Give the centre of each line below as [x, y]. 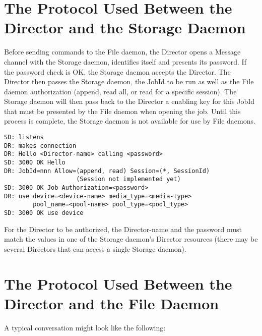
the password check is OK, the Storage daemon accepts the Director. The [117, 71]
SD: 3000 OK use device [44, 213]
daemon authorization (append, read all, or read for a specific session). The [120, 91]
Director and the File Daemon [112, 303]
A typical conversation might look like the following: [85, 327]
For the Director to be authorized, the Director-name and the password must [123, 229]
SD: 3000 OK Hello [35, 163]
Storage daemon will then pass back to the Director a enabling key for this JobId [129, 101]
